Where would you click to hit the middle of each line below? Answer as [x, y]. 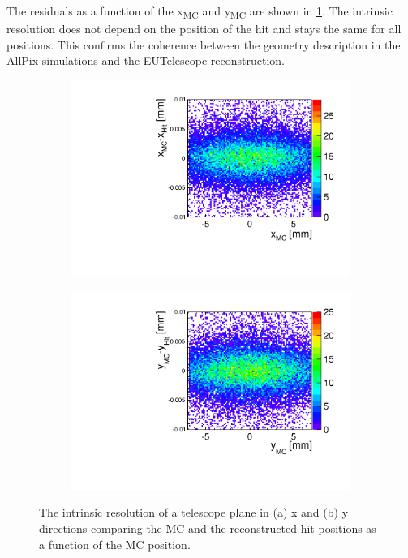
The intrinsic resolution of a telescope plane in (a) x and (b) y [194, 512]
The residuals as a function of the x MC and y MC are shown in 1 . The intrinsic [200, 12]
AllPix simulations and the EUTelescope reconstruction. [146, 60]
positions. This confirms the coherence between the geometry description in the [204, 44]
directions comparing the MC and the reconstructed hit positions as [208, 528]
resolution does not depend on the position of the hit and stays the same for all [204, 29]
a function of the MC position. [115, 544]
